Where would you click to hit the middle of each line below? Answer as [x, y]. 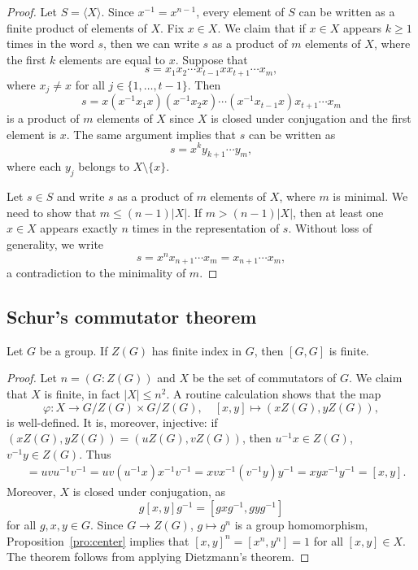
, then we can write [151, 44]
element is [32, 134]
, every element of [240, 11]
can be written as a [347, 11]
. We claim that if [261, 27]
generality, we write [55, 244]
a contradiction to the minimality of [96, 273]
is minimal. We [370, 196]
